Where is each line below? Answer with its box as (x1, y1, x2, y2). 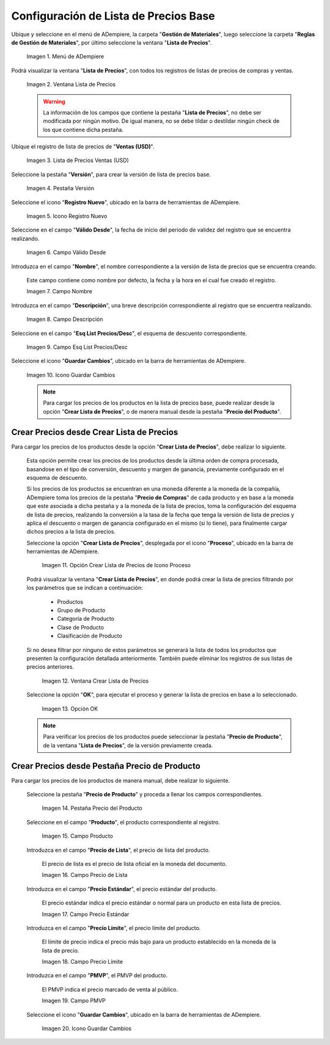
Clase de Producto (57, 623, 104, 631)
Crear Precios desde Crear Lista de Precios (11, 427, 178, 437)
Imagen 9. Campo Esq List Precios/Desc (26, 343, 128, 351)
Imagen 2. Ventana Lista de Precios (26, 81, 116, 88)
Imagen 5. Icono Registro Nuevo (26, 213, 108, 220)
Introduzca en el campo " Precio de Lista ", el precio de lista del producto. (26, 846, 210, 854)
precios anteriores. (26, 663, 75, 670)
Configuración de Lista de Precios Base (11, 9, 215, 23)
